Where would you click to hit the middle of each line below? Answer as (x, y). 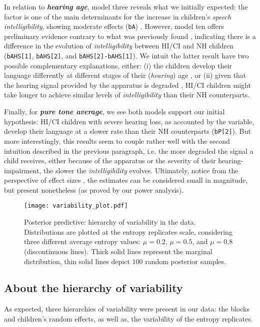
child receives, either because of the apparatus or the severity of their (110, 161)
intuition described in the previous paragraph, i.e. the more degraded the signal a (129, 151)
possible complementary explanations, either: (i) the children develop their (118, 65)
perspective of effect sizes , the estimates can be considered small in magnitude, (126, 180)
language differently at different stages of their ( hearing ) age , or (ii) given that (125, 75)
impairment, (23, 170)
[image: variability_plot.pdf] (76, 206)
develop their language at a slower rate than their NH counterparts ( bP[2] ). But (127, 131)
